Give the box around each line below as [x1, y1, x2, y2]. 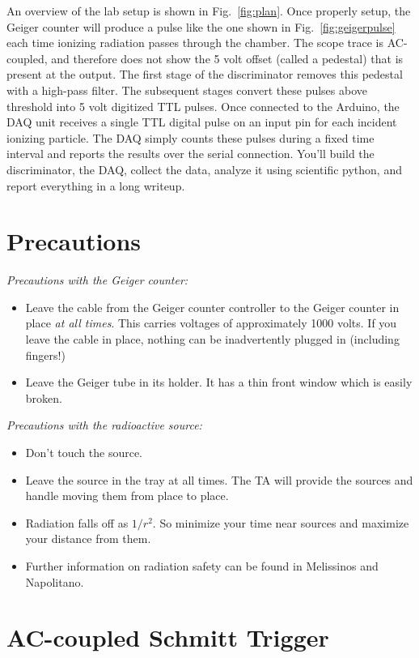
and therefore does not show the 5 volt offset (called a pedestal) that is [51, 49, 404, 66]
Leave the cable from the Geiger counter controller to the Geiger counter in [25, 298, 400, 315]
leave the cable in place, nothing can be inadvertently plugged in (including [25, 331, 400, 348]
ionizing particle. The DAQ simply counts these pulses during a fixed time [6, 129, 375, 146]
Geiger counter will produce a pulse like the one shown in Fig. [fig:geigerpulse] [6, 18, 396, 35]
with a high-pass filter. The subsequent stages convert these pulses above [6, 81, 367, 98]
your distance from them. [25, 530, 151, 547]
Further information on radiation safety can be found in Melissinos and [25, 557, 379, 574]
